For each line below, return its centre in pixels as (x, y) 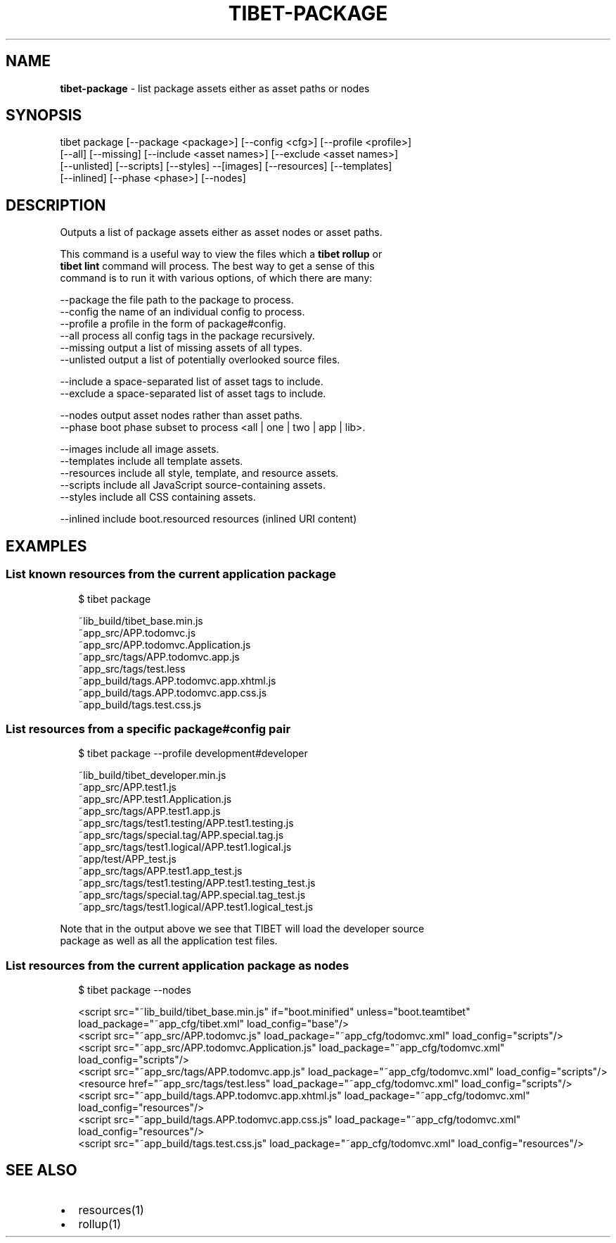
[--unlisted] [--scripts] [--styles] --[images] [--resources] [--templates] (226, 166)
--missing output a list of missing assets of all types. (181, 348)
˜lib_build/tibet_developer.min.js (152, 775)
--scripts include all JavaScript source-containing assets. (193, 485)
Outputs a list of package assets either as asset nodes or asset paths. (221, 232)
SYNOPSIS (44, 115)
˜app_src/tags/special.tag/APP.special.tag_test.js (192, 895)
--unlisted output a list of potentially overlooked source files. (200, 360)
